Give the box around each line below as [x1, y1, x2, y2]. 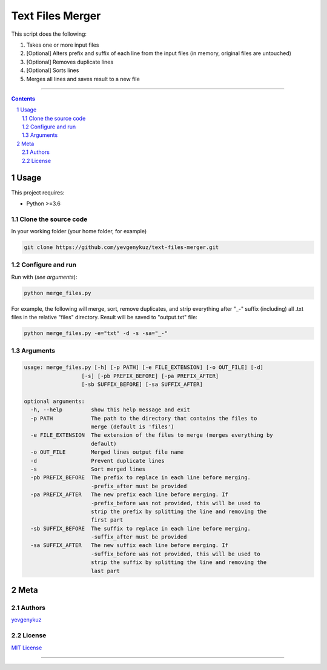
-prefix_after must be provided [91, 482, 187, 489]
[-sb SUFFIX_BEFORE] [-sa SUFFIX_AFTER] [81, 381, 203, 388]
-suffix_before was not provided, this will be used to [91, 550, 260, 557]
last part [91, 567, 121, 574]
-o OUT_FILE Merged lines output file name [30, 449, 184, 456]
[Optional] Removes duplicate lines [26, 58, 114, 65]
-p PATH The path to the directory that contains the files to [30, 415, 257, 422]
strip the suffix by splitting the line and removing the [91, 559, 267, 566]
